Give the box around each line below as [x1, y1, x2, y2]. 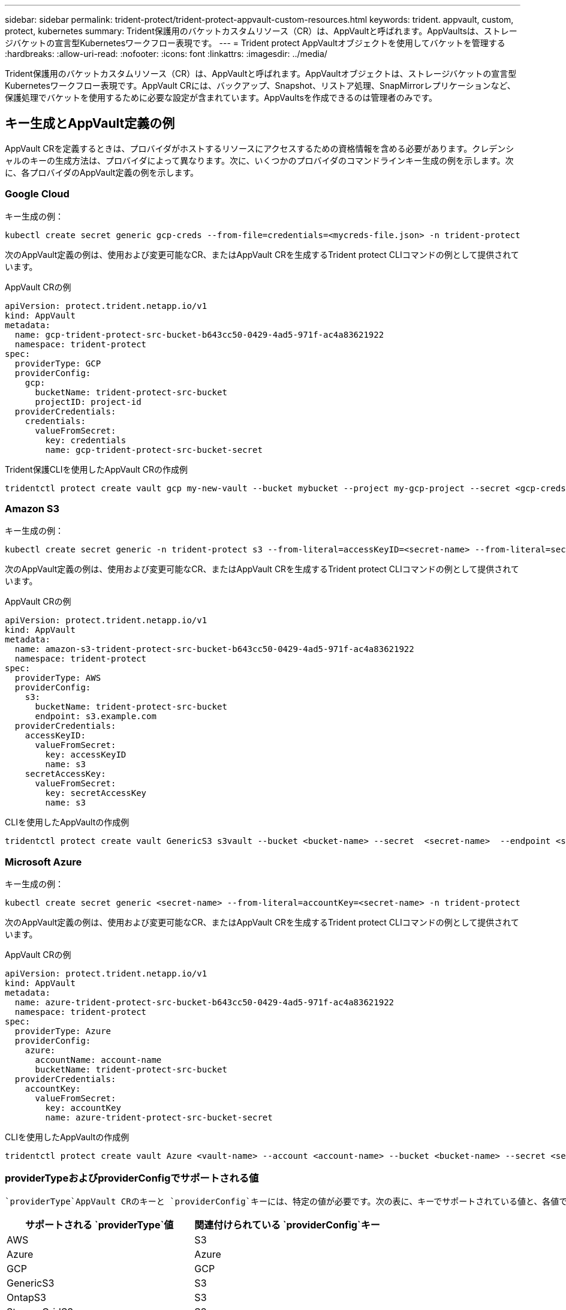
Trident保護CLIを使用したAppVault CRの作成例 [5, 464, 188, 474]
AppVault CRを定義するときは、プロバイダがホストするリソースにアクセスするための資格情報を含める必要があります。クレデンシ [5, 143, 514, 154]
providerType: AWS [14, 673, 101, 683]
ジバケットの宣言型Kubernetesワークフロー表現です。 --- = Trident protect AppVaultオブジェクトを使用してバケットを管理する [5, 38, 505, 48]
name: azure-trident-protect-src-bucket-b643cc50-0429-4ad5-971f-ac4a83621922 [14, 997, 395, 1008]
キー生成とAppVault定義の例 [5, 116, 175, 131]
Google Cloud [5, 188, 70, 200]
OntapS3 [7, 1291, 46, 1303]
